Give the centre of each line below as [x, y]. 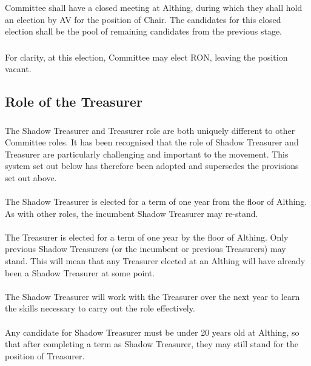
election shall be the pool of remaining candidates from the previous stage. [143, 31]
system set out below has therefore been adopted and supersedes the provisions [152, 166]
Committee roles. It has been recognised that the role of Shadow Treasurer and [152, 142]
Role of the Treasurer [74, 101]
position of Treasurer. [45, 355]
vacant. [18, 69]
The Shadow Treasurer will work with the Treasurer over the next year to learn [152, 296]
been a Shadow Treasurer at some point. [80, 272]
